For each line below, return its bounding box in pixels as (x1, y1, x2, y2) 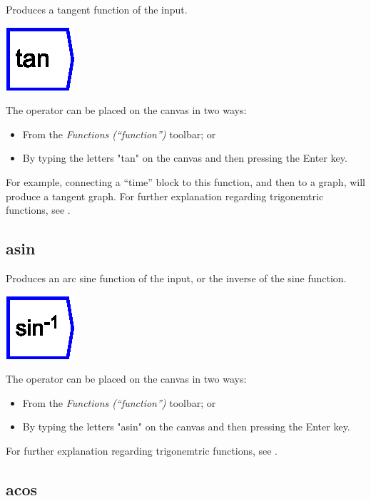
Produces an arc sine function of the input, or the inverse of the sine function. (6, 270, 347, 285)
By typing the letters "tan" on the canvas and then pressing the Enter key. (22, 150, 347, 165)
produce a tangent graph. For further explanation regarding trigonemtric (6, 188, 324, 203)
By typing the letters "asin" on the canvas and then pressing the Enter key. (22, 419, 350, 434)
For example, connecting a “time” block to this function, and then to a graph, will (6, 174, 365, 189)
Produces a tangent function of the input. (6, 2, 188, 16)
